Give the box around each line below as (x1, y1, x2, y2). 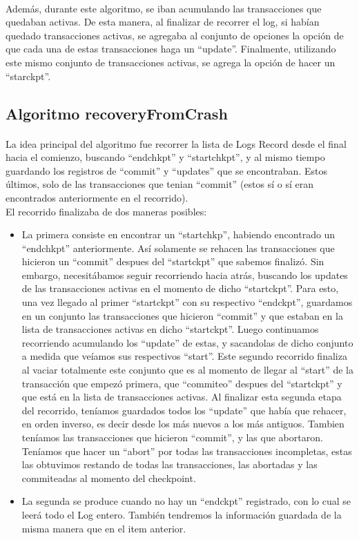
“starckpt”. (6, 68, 51, 83)
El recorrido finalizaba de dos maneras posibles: (6, 204, 207, 218)
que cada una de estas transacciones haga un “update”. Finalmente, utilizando (6, 41, 336, 56)
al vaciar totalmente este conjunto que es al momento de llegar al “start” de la (21, 363, 353, 377)
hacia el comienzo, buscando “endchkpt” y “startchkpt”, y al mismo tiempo (6, 150, 325, 164)
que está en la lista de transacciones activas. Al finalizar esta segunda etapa (21, 389, 342, 404)
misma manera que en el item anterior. (21, 521, 186, 535)
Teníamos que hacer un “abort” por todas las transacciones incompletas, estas (21, 443, 352, 458)
